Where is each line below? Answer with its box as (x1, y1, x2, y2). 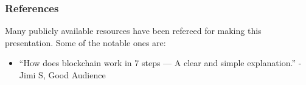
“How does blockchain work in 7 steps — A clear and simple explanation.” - (19, 56, 302, 69)
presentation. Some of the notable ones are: (5, 36, 166, 49)
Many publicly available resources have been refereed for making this (5, 24, 262, 37)
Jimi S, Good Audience (19, 69, 106, 81)
